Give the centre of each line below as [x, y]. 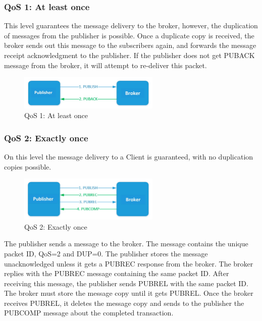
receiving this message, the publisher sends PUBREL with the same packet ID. [126, 283]
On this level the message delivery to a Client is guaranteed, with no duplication [129, 156]
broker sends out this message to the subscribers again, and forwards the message [130, 45]
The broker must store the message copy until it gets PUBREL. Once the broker [129, 293]
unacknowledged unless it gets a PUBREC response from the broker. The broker [129, 263]
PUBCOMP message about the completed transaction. [89, 313]
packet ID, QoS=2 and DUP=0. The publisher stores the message [106, 253]
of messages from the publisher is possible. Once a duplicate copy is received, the [129, 35]
